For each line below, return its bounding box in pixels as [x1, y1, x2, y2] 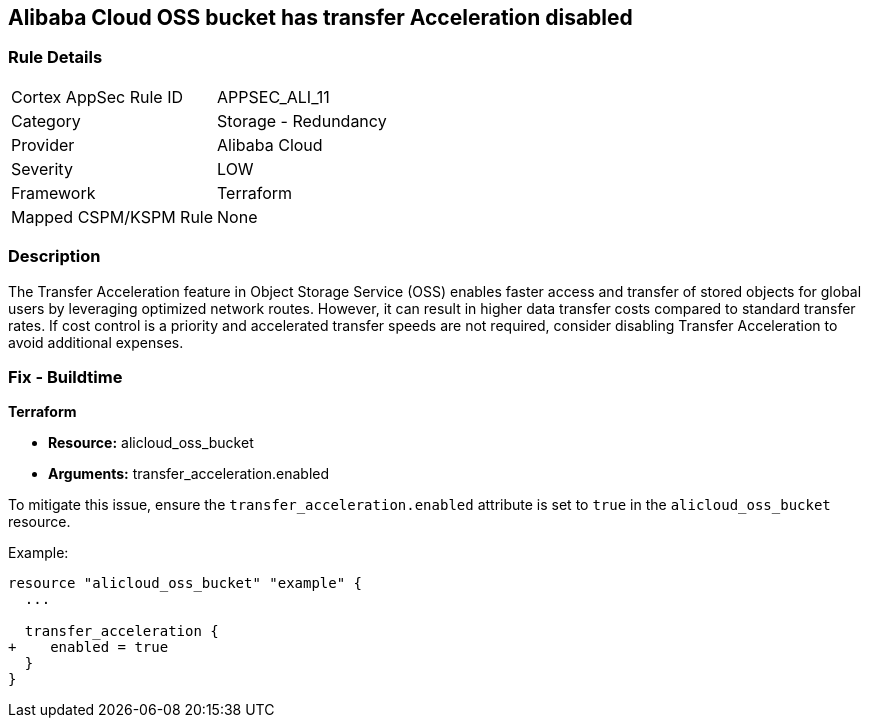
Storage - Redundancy [217, 110, 387, 131]
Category [11, 110, 81, 131]
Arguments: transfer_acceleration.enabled [48, 465, 330, 483]
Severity [11, 158, 73, 179]
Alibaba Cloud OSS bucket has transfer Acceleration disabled [8, 5, 633, 30]
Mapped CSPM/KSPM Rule [11, 206, 214, 227]
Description [8, 246, 101, 267]
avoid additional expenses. [8, 333, 184, 351]
